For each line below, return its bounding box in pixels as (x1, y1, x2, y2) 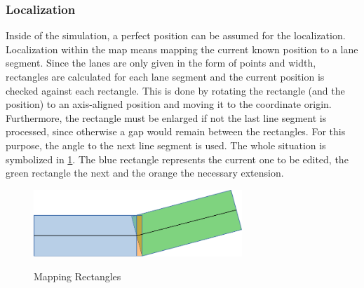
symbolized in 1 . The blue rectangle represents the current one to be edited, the (6, 151, 349, 166)
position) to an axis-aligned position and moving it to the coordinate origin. (6, 97, 332, 111)
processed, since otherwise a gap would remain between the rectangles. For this (6, 124, 346, 139)
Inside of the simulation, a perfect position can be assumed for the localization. (6, 28, 346, 43)
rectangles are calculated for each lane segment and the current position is (6, 69, 325, 83)
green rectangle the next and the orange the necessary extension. (6, 165, 284, 180)
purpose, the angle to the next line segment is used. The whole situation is (6, 137, 326, 152)
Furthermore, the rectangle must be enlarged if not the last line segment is (6, 110, 327, 125)
